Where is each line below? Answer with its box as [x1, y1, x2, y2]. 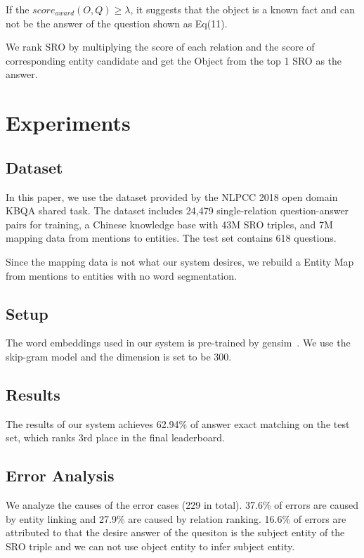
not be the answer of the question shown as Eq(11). [6, 15, 228, 30]
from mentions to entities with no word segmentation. [6, 268, 237, 283]
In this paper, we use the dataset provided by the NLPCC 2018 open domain [6, 189, 338, 204]
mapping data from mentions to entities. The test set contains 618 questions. [6, 231, 337, 245]
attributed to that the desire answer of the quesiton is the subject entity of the [6, 525, 345, 540]
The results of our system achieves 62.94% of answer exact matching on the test [6, 416, 350, 431]
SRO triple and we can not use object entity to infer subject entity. [6, 538, 295, 553]
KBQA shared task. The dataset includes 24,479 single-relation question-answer [6, 203, 349, 218]
